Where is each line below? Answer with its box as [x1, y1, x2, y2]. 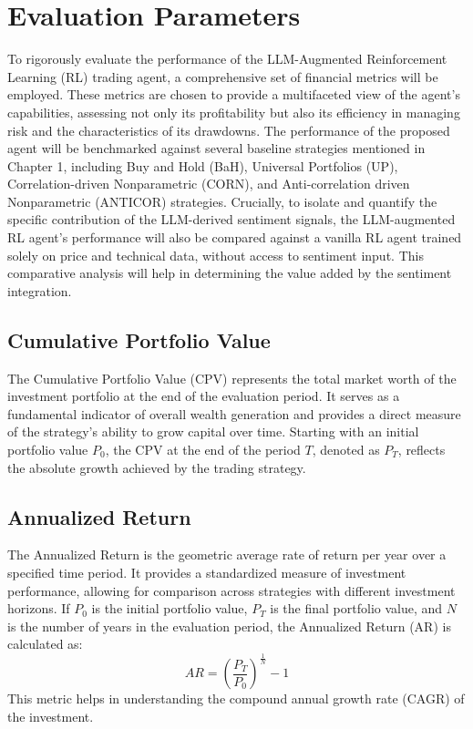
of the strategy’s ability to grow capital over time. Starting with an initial [7, 422, 419, 441]
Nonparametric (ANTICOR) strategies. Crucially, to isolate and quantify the [7, 191, 437, 210]
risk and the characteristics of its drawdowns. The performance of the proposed [7, 120, 450, 139]
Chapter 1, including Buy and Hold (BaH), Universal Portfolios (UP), [7, 156, 398, 175]
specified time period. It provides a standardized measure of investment [7, 563, 406, 581]
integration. [7, 281, 72, 300]
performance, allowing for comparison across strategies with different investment [7, 580, 456, 600]
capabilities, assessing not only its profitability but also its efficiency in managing [7, 102, 460, 121]
